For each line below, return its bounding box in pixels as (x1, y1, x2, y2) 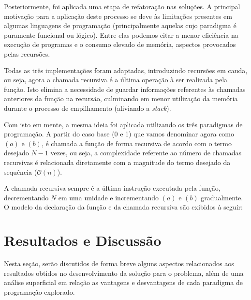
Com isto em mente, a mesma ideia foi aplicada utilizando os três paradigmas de (4, 119, 243, 129)
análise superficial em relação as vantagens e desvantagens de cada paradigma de (4, 277, 243, 287)
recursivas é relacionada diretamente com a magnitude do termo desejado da (4, 157, 231, 167)
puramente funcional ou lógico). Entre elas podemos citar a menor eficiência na (4, 30, 238, 40)
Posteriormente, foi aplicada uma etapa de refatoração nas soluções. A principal (4, 1, 240, 11)
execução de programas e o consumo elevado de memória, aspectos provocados (4, 39, 236, 49)
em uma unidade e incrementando (58, 192, 159, 202)
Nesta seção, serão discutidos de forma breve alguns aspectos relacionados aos (4, 258, 234, 268)
